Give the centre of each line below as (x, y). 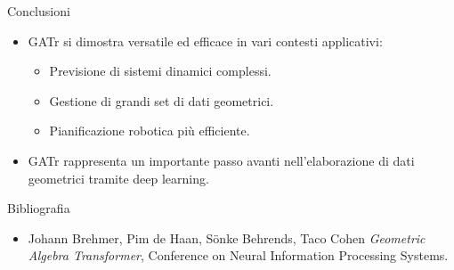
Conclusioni (39, 11)
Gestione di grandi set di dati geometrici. (162, 100)
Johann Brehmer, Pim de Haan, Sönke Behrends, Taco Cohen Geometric (227, 237)
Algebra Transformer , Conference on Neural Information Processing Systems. (238, 255)
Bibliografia (39, 208)
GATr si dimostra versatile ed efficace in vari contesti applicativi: (205, 41)
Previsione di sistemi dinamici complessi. (160, 71)
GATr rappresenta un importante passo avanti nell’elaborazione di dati (221, 160)
